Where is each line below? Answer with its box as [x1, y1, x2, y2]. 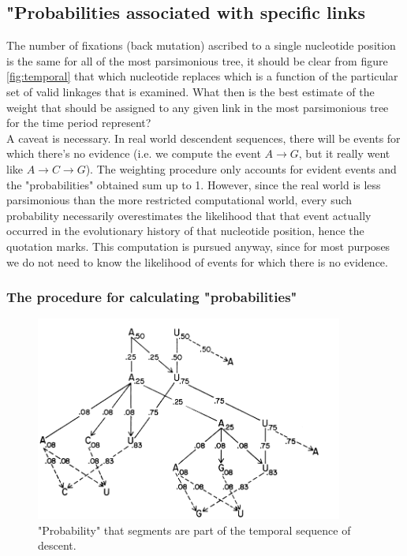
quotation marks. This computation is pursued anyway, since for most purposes [6, 237, 390, 254]
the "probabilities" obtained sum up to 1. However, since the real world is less [6, 176, 381, 192]
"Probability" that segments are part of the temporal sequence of [38, 521, 351, 538]
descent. [38, 537, 77, 554]
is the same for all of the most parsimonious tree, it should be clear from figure [6, 52, 388, 69]
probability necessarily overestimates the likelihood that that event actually [6, 207, 372, 223]
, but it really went [298, 145, 390, 162]
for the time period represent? [6, 114, 151, 131]
